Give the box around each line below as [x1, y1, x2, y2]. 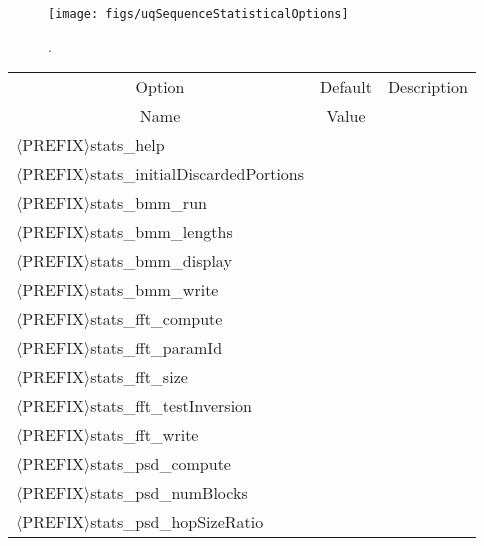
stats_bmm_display [90, 249, 232, 273]
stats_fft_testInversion [90, 394, 252, 418]
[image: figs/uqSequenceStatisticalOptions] [48, 7, 349, 21]
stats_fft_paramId [90, 336, 223, 360]
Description [387, 75, 468, 99]
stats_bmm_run [90, 191, 207, 215]
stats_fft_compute [90, 307, 223, 331]
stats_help [90, 133, 165, 157]
